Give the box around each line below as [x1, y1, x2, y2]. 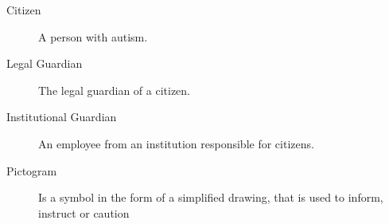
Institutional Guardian [6, 108, 117, 125]
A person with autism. [38, 28, 148, 45]
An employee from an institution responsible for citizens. [38, 135, 314, 151]
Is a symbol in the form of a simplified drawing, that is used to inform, [38, 189, 383, 206]
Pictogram [6, 162, 57, 179]
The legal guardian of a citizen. [38, 81, 190, 98]
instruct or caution [38, 204, 130, 221]
